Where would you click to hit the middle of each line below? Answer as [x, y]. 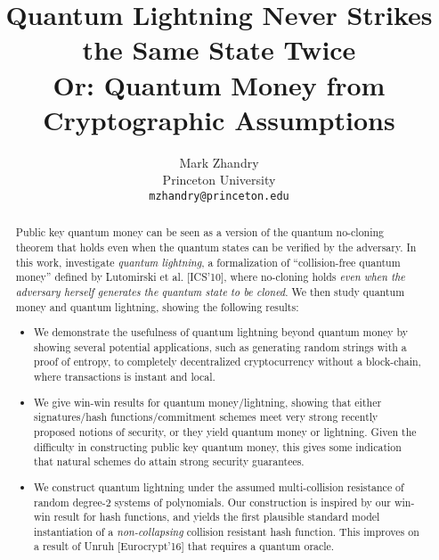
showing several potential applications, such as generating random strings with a [220, 346]
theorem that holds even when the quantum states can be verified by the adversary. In [216, 247]
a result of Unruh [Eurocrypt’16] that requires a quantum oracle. [184, 546]
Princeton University [219, 180]
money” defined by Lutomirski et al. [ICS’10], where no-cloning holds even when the [210, 277]
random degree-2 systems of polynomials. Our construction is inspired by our [213, 502]
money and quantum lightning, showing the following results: [157, 306]
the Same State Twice [219, 49]
